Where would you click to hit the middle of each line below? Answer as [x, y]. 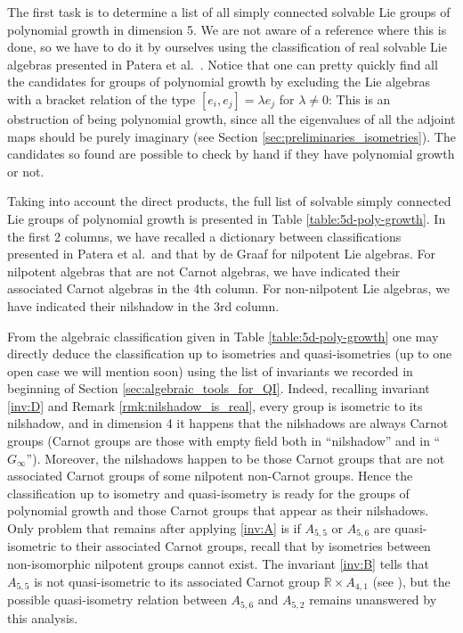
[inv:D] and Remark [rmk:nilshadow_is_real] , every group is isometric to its [215, 405]
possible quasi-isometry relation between [117, 600]
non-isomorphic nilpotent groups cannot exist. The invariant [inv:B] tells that [218, 564]
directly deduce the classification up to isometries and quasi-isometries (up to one [230, 353]
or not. [26, 171]
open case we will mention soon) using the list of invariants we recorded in [210, 370]
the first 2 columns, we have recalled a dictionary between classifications [204, 236]
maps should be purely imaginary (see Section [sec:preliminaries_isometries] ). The [231, 136]
